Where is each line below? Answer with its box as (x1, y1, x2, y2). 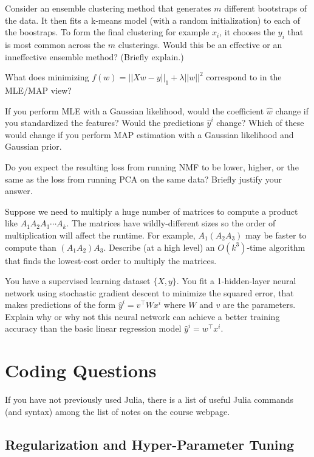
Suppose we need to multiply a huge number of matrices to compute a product (5, 204, 298, 217)
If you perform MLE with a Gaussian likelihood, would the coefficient (5, 104, 264, 117)
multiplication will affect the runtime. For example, (5, 228, 196, 241)
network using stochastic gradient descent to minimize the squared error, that (5, 286, 294, 299)
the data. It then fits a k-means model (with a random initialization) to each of (5, 13, 300, 26)
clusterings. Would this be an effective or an (118, 38, 282, 51)
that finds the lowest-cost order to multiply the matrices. (5, 254, 217, 267)
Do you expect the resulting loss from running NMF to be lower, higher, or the (5, 160, 299, 173)
